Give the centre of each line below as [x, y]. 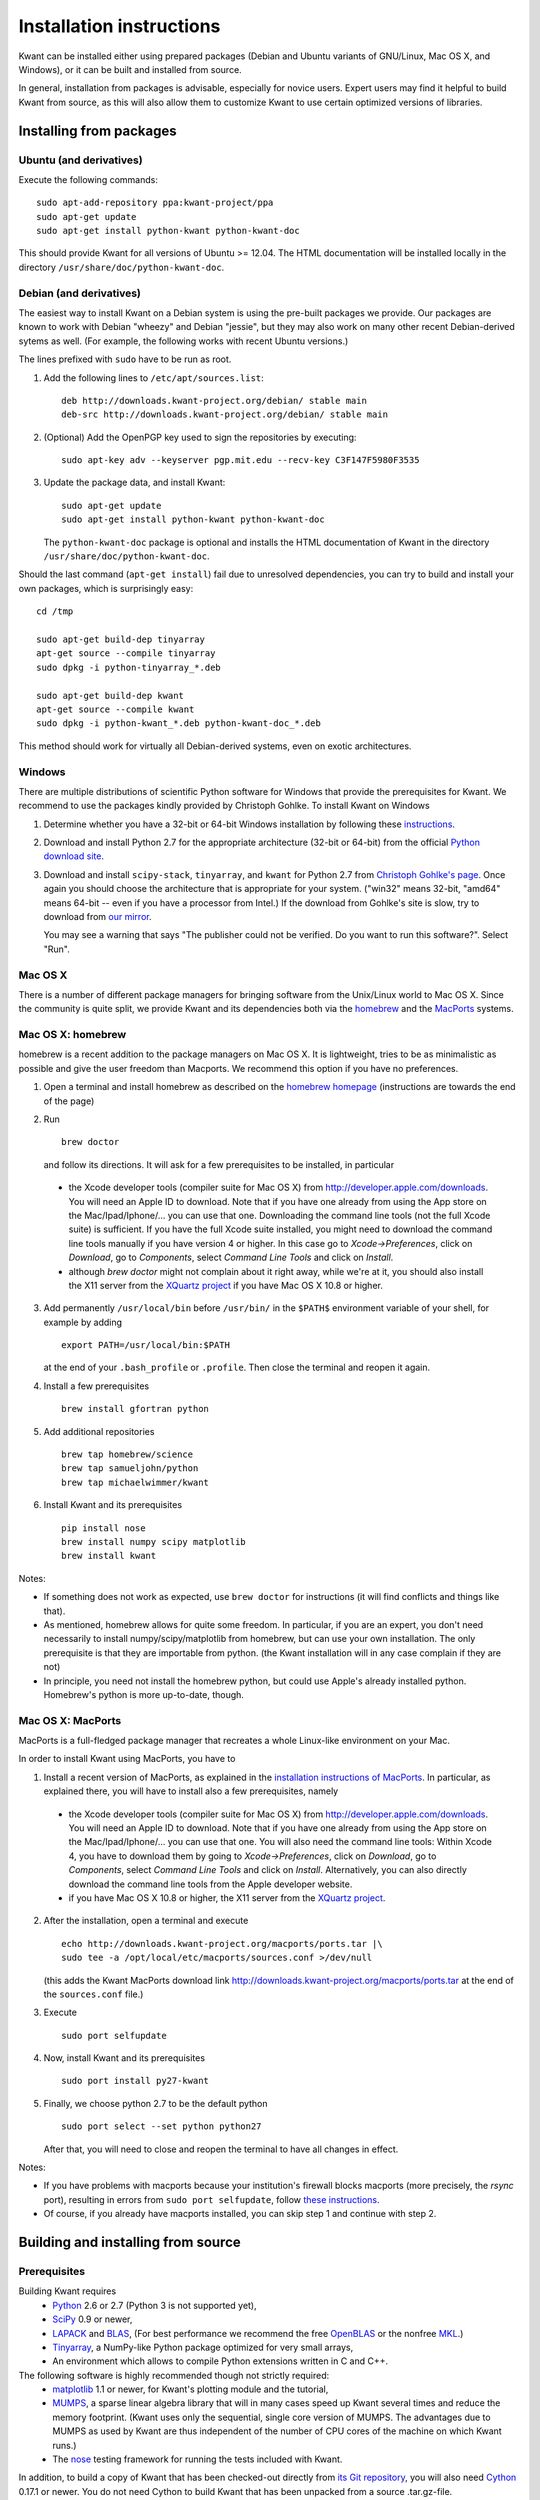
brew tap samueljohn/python [130, 1468]
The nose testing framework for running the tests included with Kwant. [197, 2459]
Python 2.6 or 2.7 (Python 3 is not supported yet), [154, 2305]
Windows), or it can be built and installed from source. [130, 69]
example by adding [83, 1322]
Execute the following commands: [88, 179]
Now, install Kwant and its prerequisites [124, 2058]
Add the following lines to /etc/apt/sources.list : [153, 377]
